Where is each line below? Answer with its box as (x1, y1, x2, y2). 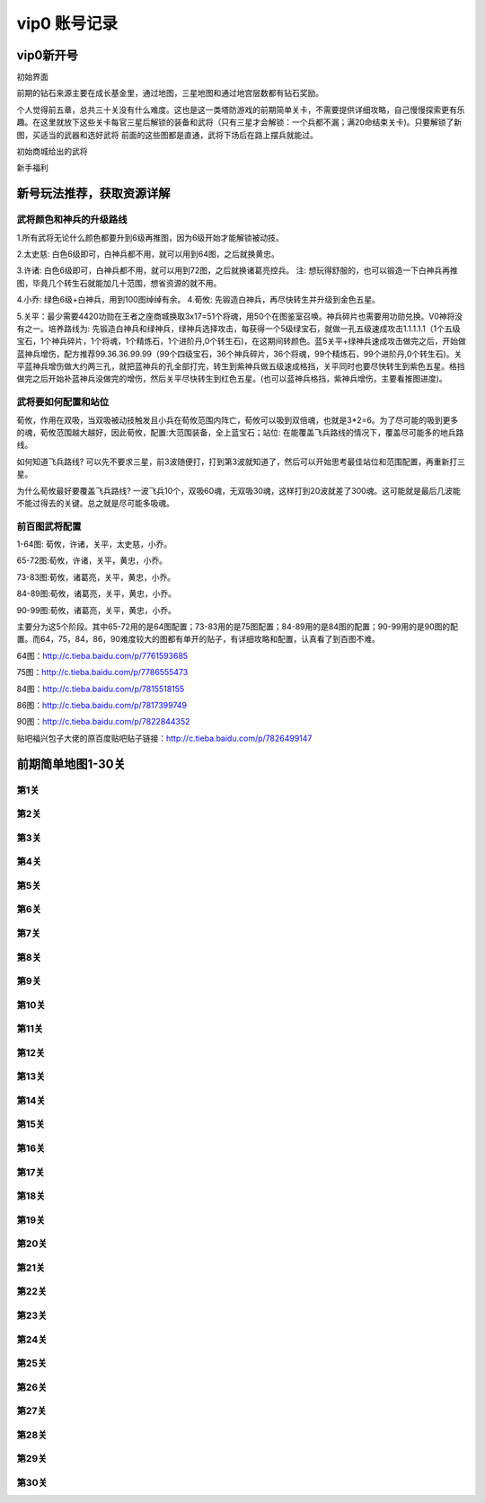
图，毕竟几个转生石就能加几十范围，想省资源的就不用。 (16, 277, 222, 288)
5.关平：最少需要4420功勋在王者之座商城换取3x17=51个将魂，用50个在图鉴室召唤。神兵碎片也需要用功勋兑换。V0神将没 (16, 311, 463, 321)
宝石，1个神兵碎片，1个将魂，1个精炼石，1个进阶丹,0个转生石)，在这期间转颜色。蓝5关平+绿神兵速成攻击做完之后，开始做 (16, 336, 466, 347)
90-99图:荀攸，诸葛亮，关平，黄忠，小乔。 (16, 604, 177, 615)
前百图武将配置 (16, 520, 82, 532)
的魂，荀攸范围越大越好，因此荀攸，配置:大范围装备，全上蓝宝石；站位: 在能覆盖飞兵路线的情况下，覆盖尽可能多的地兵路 (16, 427, 464, 437)
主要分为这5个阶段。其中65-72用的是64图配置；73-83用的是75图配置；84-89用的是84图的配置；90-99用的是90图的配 (16, 621, 458, 632)
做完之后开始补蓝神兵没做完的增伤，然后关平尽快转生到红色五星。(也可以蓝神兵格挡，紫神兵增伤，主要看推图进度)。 (16, 374, 448, 384)
